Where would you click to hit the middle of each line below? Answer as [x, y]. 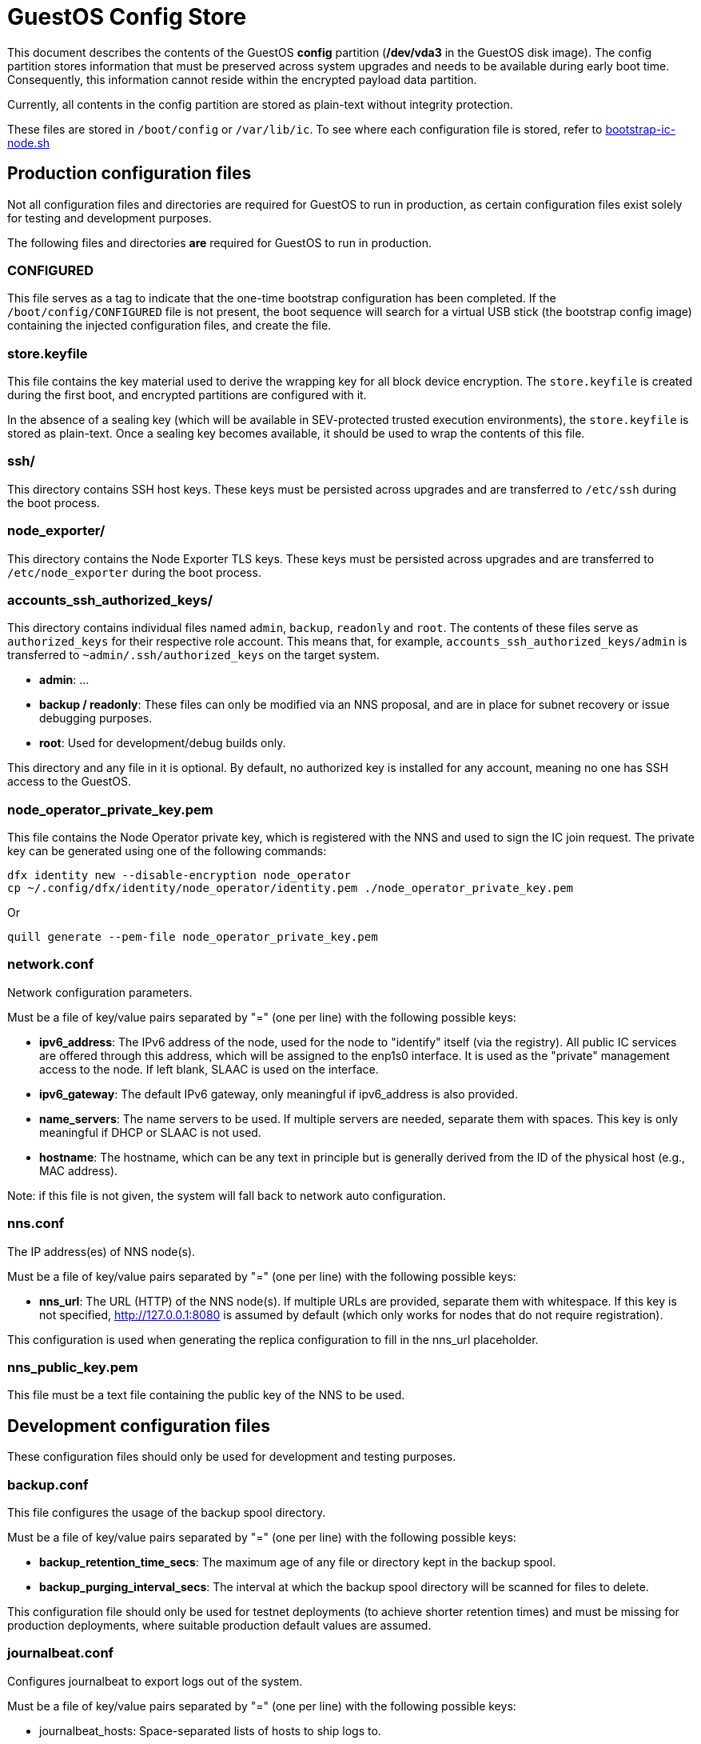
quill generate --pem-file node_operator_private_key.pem [193, 937]
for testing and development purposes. [110, 218]
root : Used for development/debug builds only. [163, 743]
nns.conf [36, 1224]
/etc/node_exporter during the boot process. [134, 572]
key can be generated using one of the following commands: [167, 851]
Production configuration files [129, 174]
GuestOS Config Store [127, 17]
